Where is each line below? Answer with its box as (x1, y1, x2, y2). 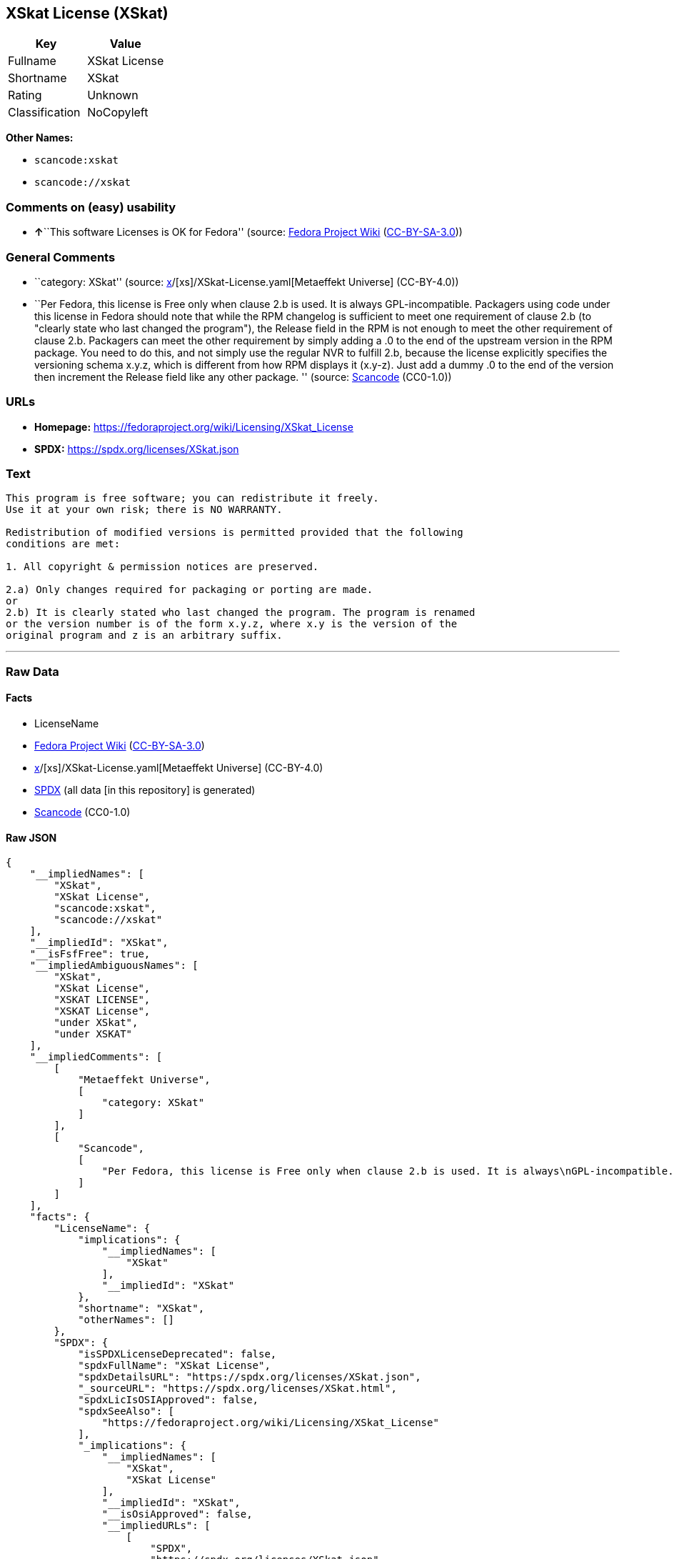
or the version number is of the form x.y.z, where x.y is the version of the (6, 618, 458, 630)
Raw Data (6, 664, 59, 679)
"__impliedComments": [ (29, 1051, 163, 1063)
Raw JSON (6, 831, 57, 844)
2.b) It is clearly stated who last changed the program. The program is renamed (6, 607, 476, 619)
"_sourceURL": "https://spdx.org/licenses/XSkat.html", (78, 1383, 397, 1395)
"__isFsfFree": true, (29, 948, 151, 960)
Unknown (87, 88, 139, 103)
